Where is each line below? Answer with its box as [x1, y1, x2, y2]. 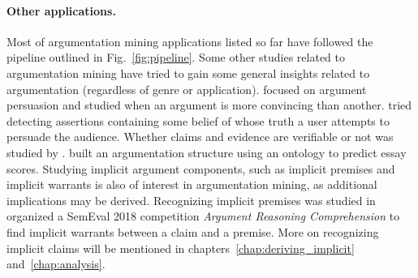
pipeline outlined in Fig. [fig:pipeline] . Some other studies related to [6, 49, 346, 66]
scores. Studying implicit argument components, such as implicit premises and [6, 160, 395, 177]
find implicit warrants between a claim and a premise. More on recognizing [6, 223, 379, 240]
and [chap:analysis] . [6, 255, 106, 272]
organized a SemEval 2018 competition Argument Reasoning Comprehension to [6, 207, 400, 225]
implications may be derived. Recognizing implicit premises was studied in [6, 191, 376, 208]
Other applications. [6, 2, 116, 19]
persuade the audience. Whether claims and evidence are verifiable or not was [6, 128, 394, 145]
